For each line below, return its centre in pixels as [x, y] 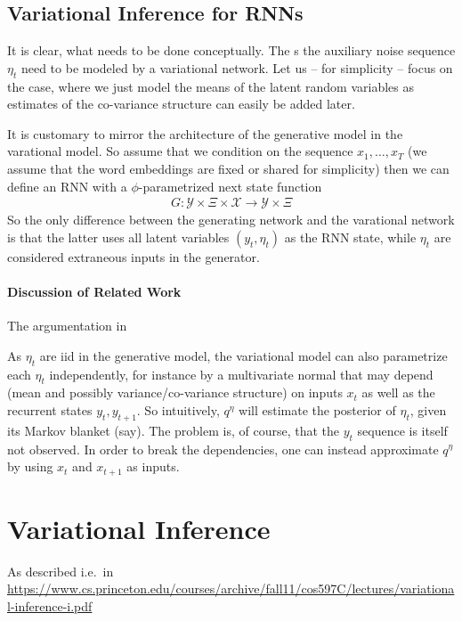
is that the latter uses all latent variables [118, 237]
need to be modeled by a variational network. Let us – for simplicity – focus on [237, 67]
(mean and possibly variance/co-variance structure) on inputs [175, 392]
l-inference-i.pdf [50, 605]
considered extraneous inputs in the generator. [134, 256]
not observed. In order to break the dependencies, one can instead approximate [223, 449]
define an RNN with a [67, 186]
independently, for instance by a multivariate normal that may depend [241, 374]
